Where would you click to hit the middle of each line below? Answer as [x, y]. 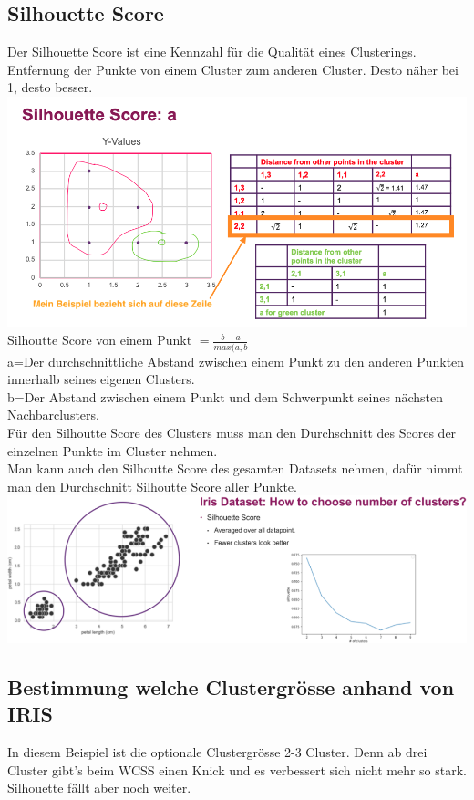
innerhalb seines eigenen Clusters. [101, 379]
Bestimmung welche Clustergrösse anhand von [231, 686]
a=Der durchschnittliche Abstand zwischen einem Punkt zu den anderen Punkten [236, 361]
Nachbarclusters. [53, 415]
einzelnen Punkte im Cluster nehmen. [113, 450]
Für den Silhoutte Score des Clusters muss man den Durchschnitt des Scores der [232, 433]
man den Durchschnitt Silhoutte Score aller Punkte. [152, 486]
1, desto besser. [50, 87]
